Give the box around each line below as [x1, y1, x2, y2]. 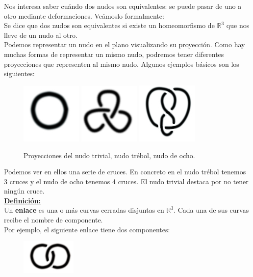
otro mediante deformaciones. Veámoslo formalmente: [4, 10, 164, 21]
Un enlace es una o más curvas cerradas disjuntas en [4, 205, 164, 215]
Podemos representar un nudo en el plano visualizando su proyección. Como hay [4, 39, 245, 50]
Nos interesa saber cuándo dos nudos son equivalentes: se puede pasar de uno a [4, 1, 242, 11]
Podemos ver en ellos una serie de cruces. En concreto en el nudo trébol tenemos [4, 166, 246, 177]
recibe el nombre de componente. [4, 215, 103, 225]
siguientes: [4, 68, 35, 79]
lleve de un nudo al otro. [4, 29, 77, 40]
